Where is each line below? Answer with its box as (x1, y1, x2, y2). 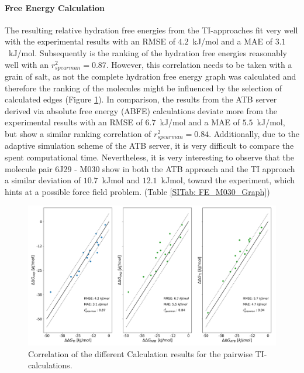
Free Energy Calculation (5, 1, 105, 13)
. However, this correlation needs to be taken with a (106, 58, 292, 70)
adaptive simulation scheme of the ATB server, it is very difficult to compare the (5, 139, 294, 152)
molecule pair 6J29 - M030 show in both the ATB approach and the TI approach (5, 162, 295, 174)
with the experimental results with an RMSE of (5, 35, 175, 47)
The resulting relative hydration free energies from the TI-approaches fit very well (5, 23, 298, 36)
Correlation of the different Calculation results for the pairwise (28, 347, 253, 360)
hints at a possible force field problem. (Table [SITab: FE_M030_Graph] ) (5, 185, 270, 197)
